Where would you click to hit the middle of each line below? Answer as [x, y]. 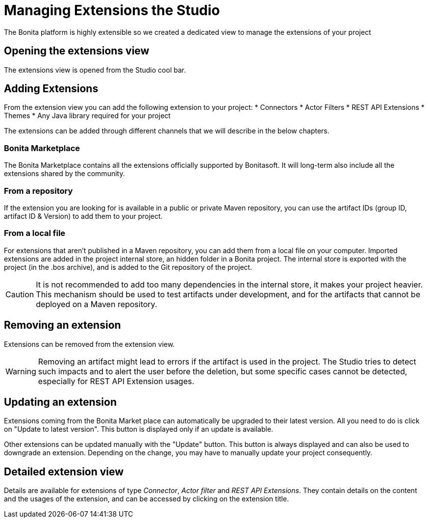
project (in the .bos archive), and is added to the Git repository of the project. [128, 267]
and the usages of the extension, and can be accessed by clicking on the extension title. [147, 499]
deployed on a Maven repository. [97, 304]
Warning [21, 371]
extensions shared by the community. [64, 174]
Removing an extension [63, 325]
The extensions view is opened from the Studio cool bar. [95, 70]
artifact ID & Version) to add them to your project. [83, 216]
